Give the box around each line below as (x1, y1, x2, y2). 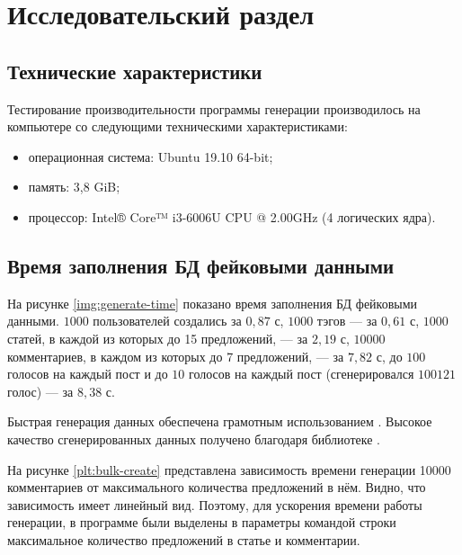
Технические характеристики (7, 57, 262, 85)
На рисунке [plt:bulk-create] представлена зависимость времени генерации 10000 (7, 460, 451, 479)
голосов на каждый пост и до (7, 364, 168, 383)
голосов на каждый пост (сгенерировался (189, 364, 414, 383)
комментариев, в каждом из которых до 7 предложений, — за (7, 346, 344, 365)
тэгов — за (316, 311, 378, 330)
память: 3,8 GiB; (28, 177, 120, 196)
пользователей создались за (93, 311, 242, 330)
